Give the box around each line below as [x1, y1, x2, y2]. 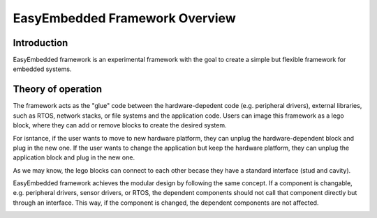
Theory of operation [13, 84, 103, 95]
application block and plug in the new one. [13, 153, 135, 162]
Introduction [13, 37, 68, 49]
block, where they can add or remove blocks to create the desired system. [13, 121, 227, 130]
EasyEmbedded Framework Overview [13, 10, 237, 26]
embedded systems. [13, 65, 72, 73]
